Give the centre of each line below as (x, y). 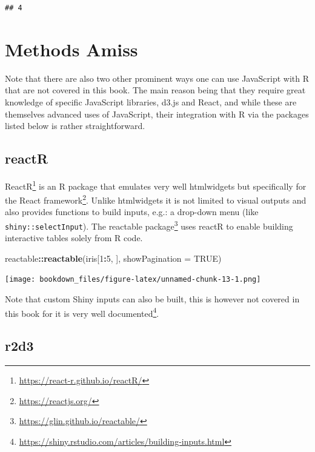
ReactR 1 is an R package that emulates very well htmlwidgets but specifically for (156, 185)
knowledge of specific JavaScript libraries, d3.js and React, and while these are (151, 101)
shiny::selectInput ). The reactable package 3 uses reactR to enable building (149, 225)
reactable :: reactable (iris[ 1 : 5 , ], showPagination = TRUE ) (113, 258)
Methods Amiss (71, 49)
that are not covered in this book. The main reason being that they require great (155, 90)
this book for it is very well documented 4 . (82, 312)
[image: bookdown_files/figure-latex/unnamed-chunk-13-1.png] (133, 280)
